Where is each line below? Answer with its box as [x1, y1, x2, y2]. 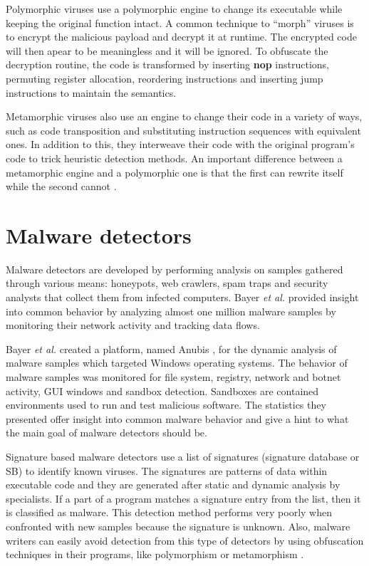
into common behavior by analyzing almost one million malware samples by [6, 303, 336, 318]
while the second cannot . [6, 179, 117, 194]
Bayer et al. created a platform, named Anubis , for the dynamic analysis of [6, 341, 337, 356]
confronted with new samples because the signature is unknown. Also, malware [6, 518, 350, 533]
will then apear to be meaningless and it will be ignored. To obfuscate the [6, 43, 328, 58]
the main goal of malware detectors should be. [6, 425, 207, 440]
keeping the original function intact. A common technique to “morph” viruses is [6, 15, 354, 30]
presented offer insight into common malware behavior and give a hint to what [6, 411, 349, 426]
